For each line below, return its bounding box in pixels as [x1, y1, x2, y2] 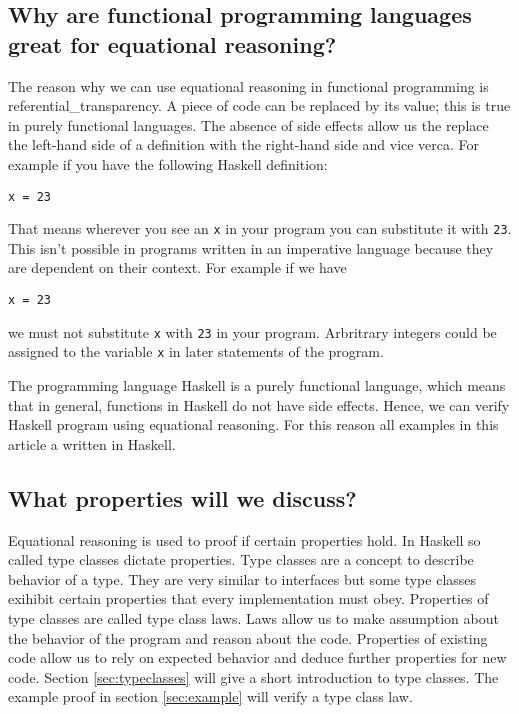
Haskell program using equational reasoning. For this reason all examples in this [8, 414, 499, 435]
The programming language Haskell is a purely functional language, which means [8, 375, 506, 396]
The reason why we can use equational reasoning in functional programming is [8, 75, 489, 96]
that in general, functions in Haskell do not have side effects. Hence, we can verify [8, 394, 510, 415]
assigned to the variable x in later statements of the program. [8, 341, 384, 362]
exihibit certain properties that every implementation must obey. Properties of [8, 588, 489, 609]
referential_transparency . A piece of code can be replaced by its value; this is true [8, 95, 511, 116]
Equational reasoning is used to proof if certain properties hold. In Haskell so [8, 529, 481, 550]
